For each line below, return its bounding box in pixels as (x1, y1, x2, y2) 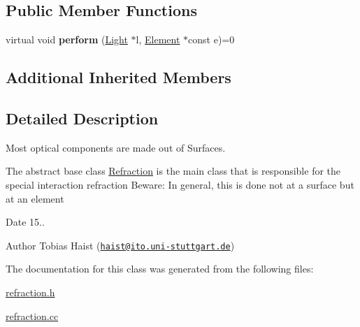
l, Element (136, 32, 180, 47)
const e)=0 (188, 32, 235, 47)
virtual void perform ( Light (6, 32, 128, 47)
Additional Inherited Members (6, 66, 231, 88)
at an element (6, 191, 64, 205)
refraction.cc (6, 308, 59, 323)
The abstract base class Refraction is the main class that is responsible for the (6, 163, 341, 178)
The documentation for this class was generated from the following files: (6, 261, 314, 276)
